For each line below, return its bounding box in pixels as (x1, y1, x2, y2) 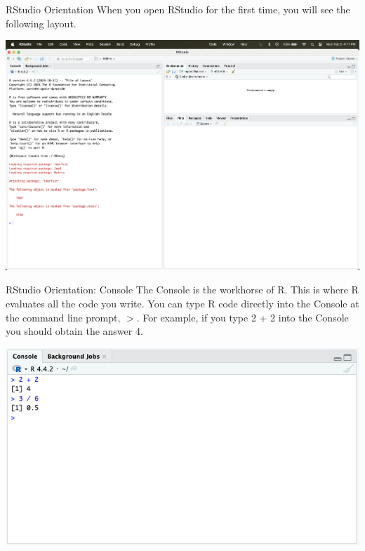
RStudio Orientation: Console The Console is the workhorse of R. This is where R (6, 282, 359, 297)
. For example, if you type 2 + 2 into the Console (136, 310, 349, 324)
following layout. (6, 15, 77, 30)
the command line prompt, (6, 310, 121, 324)
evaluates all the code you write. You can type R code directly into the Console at (6, 296, 359, 310)
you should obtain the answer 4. (6, 324, 143, 338)
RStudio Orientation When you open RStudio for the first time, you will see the (6, 2, 350, 16)
